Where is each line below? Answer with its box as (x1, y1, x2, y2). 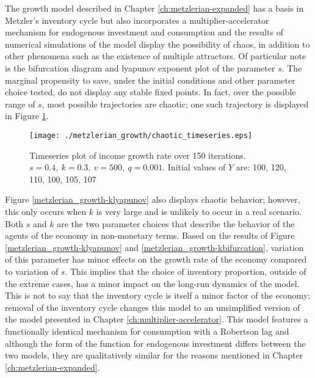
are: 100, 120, (236, 161, 286, 173)
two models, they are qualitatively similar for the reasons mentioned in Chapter (5, 349, 303, 362)
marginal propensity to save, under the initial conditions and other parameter (5, 73, 295, 86)
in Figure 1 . (5, 109, 49, 122)
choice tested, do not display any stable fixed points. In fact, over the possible (5, 85, 296, 98)
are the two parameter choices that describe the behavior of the (57, 217, 295, 230)
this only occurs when (5, 205, 87, 217)
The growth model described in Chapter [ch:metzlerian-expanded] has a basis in (5, 2, 304, 14)
